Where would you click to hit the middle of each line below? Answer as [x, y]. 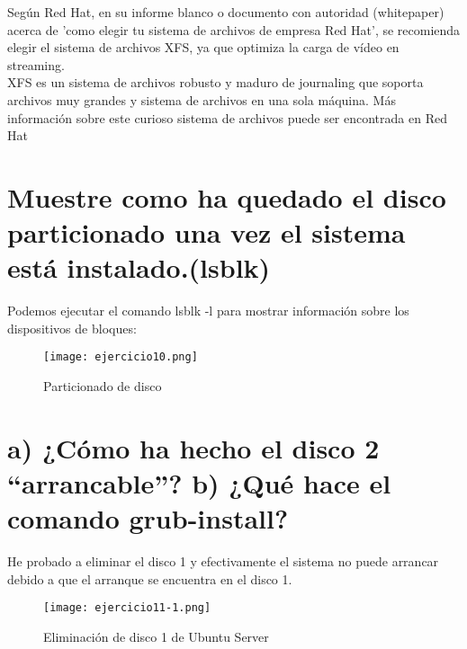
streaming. [36, 64]
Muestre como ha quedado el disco [227, 196]
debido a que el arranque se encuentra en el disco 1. [150, 578]
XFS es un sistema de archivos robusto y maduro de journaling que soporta [216, 82]
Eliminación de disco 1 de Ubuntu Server [156, 637]
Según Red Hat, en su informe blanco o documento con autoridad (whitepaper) [226, 12]
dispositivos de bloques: [72, 328]
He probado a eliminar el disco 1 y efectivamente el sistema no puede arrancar [223, 561]
